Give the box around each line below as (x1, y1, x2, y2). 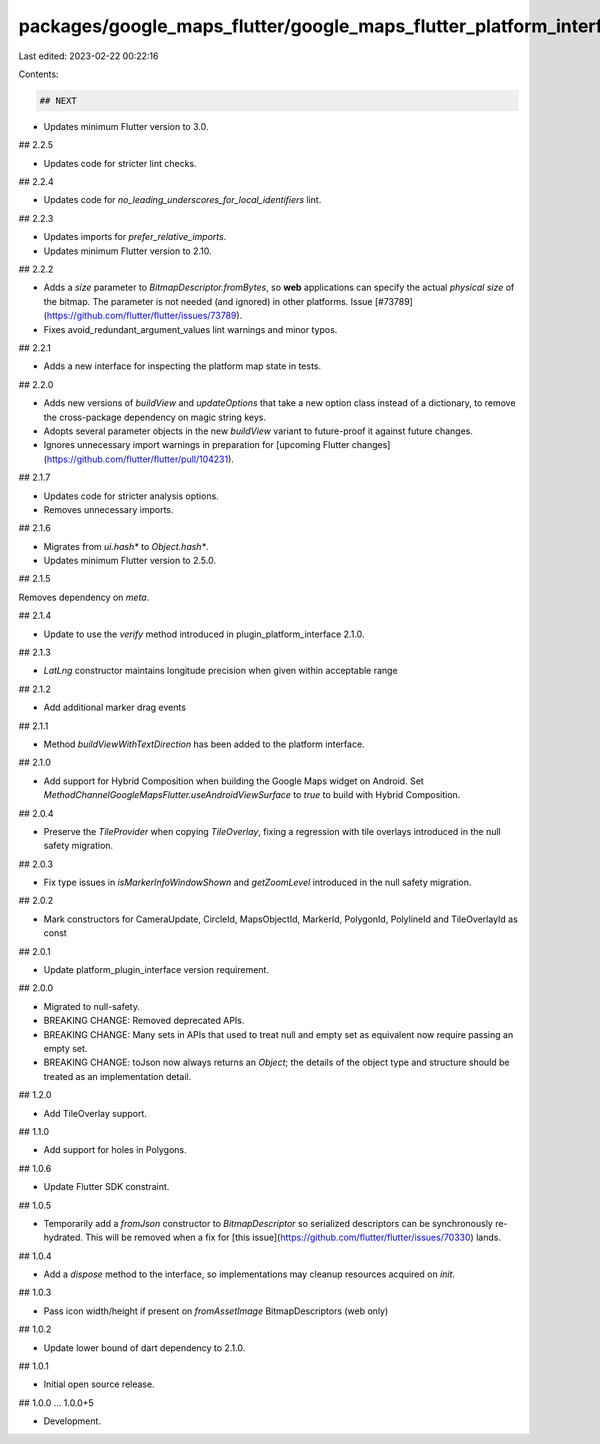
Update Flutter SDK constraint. (43, 1181, 170, 1193)
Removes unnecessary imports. (43, 503, 174, 515)
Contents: (18, 68, 59, 80)
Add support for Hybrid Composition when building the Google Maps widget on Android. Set (43, 775, 424, 787)
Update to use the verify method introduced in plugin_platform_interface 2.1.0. (43, 628, 365, 640)
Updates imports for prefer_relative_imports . (43, 231, 227, 243)
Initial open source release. (43, 1378, 155, 1390)
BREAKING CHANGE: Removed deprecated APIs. (43, 1015, 245, 1027)
